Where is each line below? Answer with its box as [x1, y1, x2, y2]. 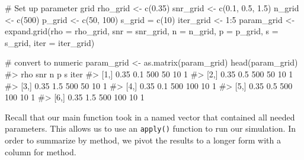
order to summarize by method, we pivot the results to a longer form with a [5, 134, 281, 146]
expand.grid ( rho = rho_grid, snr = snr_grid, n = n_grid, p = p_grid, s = [5, 25, 279, 37]
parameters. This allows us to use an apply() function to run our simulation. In [5, 122, 296, 135]
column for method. [5, 145, 76, 158]
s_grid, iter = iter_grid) [5, 36, 95, 48]
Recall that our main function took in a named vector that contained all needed [5, 110, 295, 123]
